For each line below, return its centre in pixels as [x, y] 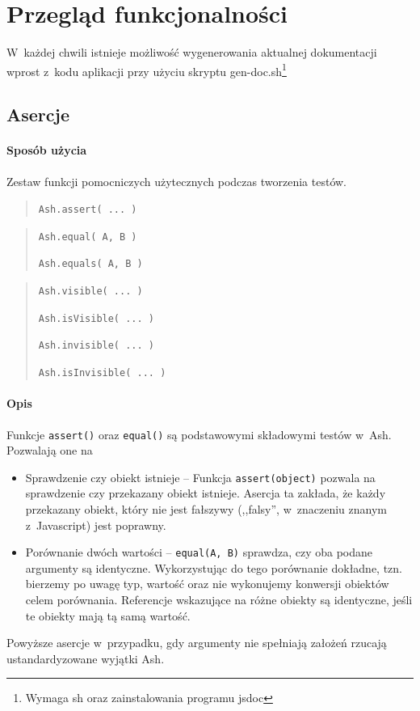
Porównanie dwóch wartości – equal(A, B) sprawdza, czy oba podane [199, 552]
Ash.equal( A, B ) [88, 237]
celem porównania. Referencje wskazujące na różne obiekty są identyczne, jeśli [219, 600]
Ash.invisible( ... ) [96, 346]
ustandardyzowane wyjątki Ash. [86, 658]
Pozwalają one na [50, 450]
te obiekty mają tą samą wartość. [108, 615]
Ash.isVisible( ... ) [96, 318]
